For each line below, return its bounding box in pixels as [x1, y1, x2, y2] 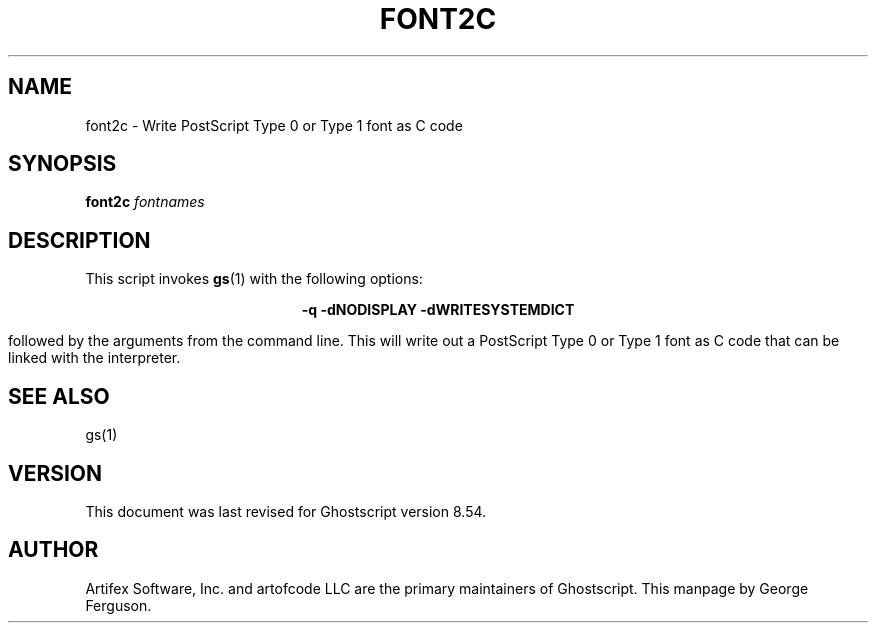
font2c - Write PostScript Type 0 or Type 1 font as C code [85, 116, 463, 134]
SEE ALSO [8, 383, 110, 409]
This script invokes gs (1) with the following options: [85, 270, 423, 288]
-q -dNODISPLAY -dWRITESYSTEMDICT [301, 301, 575, 319]
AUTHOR [8, 537, 99, 563]
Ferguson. [85, 596, 152, 614]
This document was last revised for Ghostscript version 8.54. [85, 502, 487, 520]
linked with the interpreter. [8, 349, 181, 367]
